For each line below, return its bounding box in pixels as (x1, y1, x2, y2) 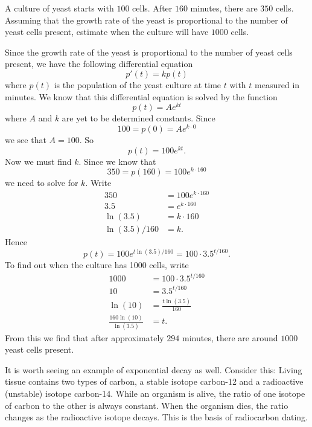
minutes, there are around (182, 331, 278, 344)
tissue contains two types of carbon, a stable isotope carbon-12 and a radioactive (5, 375, 304, 388)
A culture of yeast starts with (5, 2, 114, 14)
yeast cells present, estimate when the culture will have (5, 25, 209, 38)
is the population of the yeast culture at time (54, 78, 221, 91)
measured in (255, 78, 300, 91)
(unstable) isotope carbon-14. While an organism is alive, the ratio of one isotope (5, 387, 305, 400)
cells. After (132, 2, 173, 14)
